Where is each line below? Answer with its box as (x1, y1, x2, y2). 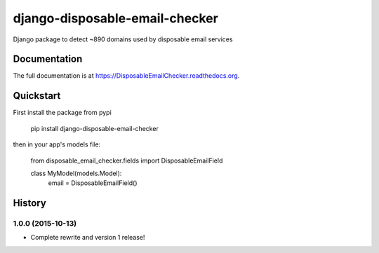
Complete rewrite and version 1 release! (30, 233, 145, 242)
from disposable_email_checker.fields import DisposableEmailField (30, 156, 223, 165)
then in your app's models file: (13, 140, 101, 149)
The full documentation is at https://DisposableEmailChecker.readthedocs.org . (13, 71, 240, 80)
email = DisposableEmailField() (48, 179, 138, 187)
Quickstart (13, 90, 61, 102)
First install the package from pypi (13, 109, 112, 117)
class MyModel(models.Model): (30, 169, 122, 177)
